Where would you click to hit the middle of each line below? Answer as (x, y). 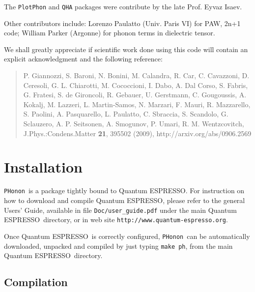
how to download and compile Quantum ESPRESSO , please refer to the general (125, 200)
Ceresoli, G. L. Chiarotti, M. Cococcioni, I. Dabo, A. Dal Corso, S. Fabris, (136, 85)
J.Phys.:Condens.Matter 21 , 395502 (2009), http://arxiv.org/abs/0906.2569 (137, 133)
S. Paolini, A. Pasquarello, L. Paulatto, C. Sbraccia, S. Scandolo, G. (126, 114)
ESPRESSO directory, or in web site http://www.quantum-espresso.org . (116, 219)
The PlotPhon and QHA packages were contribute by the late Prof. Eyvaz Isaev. (123, 6)
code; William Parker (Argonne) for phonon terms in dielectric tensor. (110, 33)
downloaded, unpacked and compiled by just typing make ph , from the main (118, 246)
